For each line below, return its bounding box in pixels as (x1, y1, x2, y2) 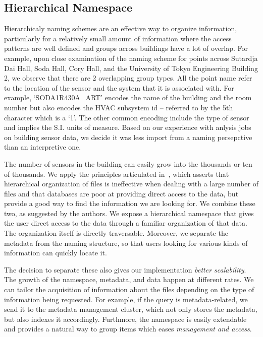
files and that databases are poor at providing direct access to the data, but (4, 188, 239, 198)
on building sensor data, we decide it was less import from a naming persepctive (4, 131, 252, 142)
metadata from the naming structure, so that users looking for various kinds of (4, 237, 248, 248)
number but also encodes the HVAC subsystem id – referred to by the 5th (4, 102, 233, 112)
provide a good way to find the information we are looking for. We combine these (4, 198, 255, 209)
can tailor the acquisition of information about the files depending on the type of (4, 284, 254, 295)
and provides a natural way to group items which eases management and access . (4, 323, 252, 334)
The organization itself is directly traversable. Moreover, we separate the (4, 228, 228, 238)
